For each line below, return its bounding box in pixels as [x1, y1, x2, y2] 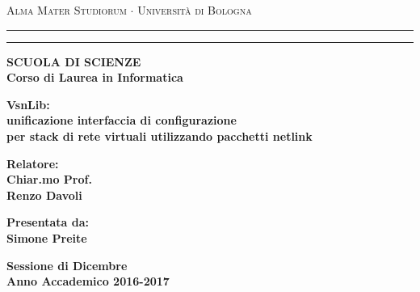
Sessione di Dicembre [6, 256, 128, 273]
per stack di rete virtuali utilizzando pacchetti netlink [6, 127, 313, 144]
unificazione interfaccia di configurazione [6, 112, 237, 129]
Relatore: [6, 154, 59, 171]
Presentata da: [6, 214, 90, 231]
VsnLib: [6, 95, 50, 112]
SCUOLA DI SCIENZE [6, 53, 141, 70]
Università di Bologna [137, 2, 252, 18]
